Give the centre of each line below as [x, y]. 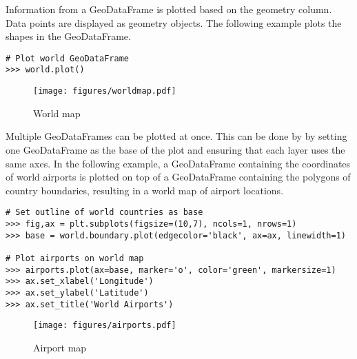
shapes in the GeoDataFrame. [68, 36]
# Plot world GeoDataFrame [67, 58]
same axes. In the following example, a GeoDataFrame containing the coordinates [178, 163]
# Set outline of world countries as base [104, 213]
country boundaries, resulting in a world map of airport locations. [145, 190]
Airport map [60, 347]
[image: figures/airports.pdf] [105, 326]
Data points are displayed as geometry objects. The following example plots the [174, 22]
